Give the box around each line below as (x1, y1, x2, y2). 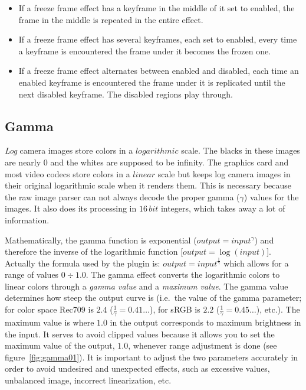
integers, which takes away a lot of (160, 202, 285, 214)
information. (5, 213, 50, 226)
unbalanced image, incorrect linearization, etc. (5, 373, 172, 386)
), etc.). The (256, 303, 300, 316)
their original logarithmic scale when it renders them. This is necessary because (5, 179, 292, 191)
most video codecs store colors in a (5, 167, 130, 180)
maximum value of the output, (5, 339, 115, 352)
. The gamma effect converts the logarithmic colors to (85, 268, 280, 281)
